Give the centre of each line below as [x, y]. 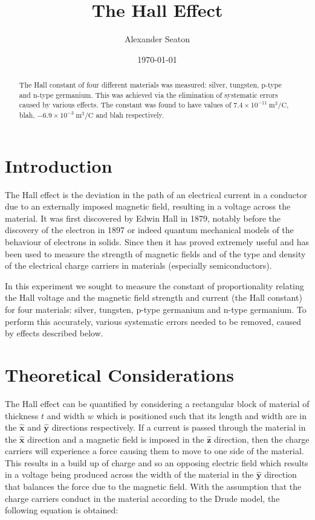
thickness [22, 415]
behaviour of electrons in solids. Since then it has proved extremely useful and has [157, 242]
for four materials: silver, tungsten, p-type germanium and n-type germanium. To [156, 310]
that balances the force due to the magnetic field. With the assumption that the [153, 486]
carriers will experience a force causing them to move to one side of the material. [154, 451]
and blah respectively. [130, 115]
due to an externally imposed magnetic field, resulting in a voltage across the [148, 206]
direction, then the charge [262, 439]
